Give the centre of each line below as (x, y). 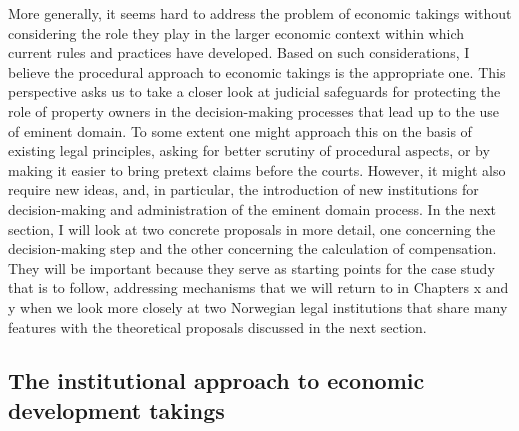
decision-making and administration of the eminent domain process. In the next (252, 208)
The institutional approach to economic (216, 380)
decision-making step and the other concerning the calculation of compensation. (252, 248)
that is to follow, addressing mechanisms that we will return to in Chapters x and (258, 287)
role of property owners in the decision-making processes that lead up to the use (254, 110)
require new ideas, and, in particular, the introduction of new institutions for (243, 189)
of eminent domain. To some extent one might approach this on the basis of (240, 130)
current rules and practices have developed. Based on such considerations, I (239, 52)
